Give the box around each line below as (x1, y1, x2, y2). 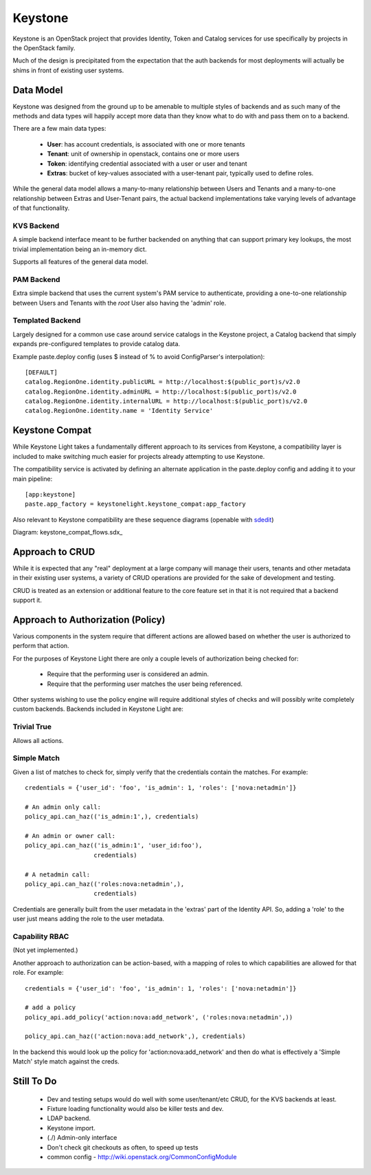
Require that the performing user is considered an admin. (47, 670, 209, 678)
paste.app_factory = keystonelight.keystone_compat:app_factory (25, 500, 247, 508)
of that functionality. (12, 204, 70, 213)
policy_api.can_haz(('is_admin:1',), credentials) (25, 812, 199, 821)
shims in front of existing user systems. (12, 66, 124, 74)
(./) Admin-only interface (47, 1134, 117, 1142)
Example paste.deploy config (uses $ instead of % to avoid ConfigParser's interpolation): (12, 352, 265, 360)
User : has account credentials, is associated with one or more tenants (47, 140, 245, 148)
